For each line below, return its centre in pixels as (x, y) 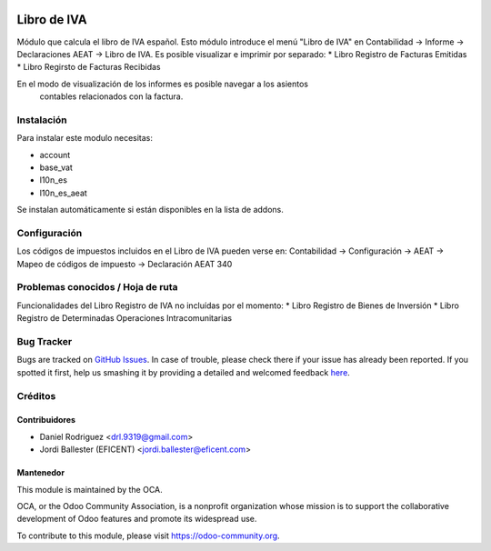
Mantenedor (41, 473)
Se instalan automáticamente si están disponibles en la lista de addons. (150, 210)
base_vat (56, 167)
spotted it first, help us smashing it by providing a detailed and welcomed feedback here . (183, 372)
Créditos (36, 396)
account (55, 155)
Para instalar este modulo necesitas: (85, 138)
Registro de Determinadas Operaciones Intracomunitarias (124, 318)
